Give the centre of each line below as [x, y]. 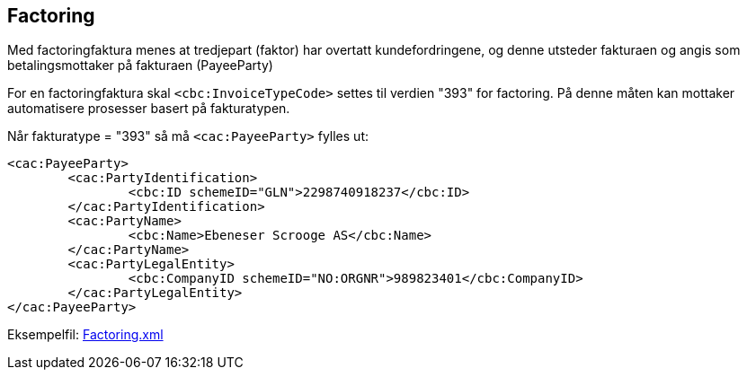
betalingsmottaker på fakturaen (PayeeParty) [140, 66]
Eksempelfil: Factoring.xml [85, 335]
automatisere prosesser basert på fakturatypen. [149, 109]
